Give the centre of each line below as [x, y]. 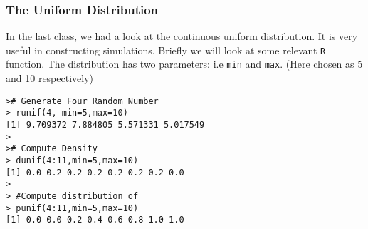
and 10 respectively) [50, 78]
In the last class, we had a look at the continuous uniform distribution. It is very [182, 36]
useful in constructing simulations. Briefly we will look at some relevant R [166, 50]
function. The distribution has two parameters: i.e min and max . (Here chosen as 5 [184, 64]
